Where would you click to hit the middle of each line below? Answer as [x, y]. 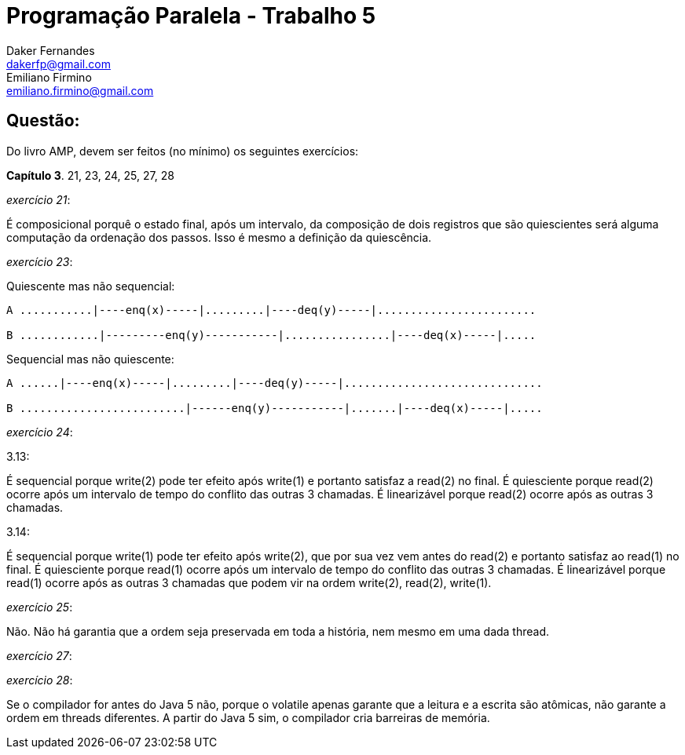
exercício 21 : [38, 199]
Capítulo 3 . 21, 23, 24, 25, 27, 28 [90, 175]
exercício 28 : [40, 680]
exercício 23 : [40, 261]
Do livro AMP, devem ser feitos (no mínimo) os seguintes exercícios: [183, 151]
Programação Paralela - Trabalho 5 [191, 16]
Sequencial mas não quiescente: [90, 359]
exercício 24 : [40, 432]
